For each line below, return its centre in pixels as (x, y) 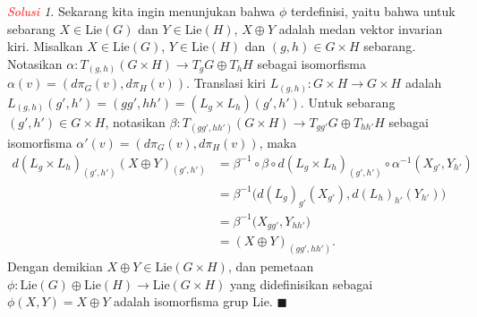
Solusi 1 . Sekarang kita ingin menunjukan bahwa (141, 11)
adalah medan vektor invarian (361, 28)
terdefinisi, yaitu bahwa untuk (373, 11)
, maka (278, 142)
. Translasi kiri (226, 83)
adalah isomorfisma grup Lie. (193, 301)
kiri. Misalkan (45, 46)
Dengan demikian (55, 266)
